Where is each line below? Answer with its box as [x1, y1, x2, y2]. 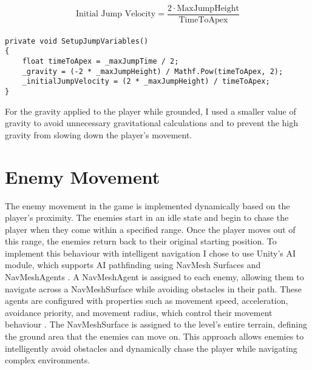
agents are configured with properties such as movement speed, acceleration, [5, 294, 288, 307]
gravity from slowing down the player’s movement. [5, 128, 192, 141]
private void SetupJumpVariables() [5, 36, 149, 45]
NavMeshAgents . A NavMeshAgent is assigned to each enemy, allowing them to [5, 271, 304, 283]
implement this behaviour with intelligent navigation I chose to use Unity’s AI [5, 246, 296, 259]
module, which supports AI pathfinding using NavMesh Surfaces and [5, 258, 261, 271]
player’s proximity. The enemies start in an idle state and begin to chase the [5, 211, 289, 224]
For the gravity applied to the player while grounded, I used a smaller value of [5, 104, 296, 117]
